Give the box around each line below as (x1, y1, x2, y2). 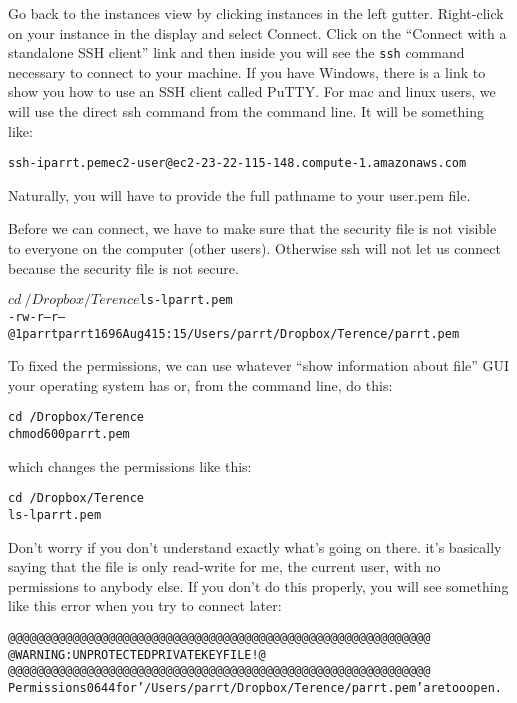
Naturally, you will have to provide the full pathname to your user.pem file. (8, 184, 471, 205)
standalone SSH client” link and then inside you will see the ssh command (8, 42, 465, 63)
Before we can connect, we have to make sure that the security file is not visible (8, 218, 497, 239)
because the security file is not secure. (8, 257, 239, 278)
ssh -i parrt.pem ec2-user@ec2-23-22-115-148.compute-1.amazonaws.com (8, 156, 467, 171)
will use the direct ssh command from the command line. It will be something (8, 101, 484, 122)
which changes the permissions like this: (8, 455, 252, 476)
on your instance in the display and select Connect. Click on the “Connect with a (8, 22, 507, 43)
